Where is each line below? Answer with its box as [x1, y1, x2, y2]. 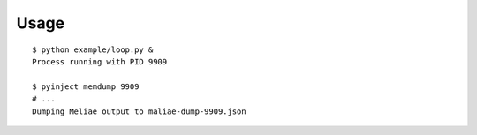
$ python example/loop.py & [32, 44, 154, 55]
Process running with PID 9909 [32, 56, 168, 66]
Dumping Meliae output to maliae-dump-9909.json [32, 106, 246, 116]
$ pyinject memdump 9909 [32, 81, 140, 92]
